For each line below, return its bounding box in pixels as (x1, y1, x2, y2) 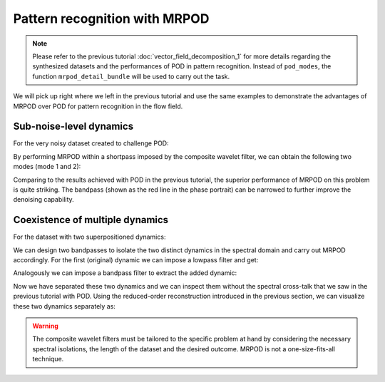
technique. (32, 355, 64, 363)
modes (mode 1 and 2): (13, 162, 81, 171)
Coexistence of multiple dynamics (13, 214, 169, 226)
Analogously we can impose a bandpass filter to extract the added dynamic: (13, 269, 237, 277)
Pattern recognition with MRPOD (13, 11, 210, 26)
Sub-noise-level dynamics (13, 120, 134, 133)
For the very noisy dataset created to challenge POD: (13, 139, 169, 148)
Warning (32, 321, 58, 330)
